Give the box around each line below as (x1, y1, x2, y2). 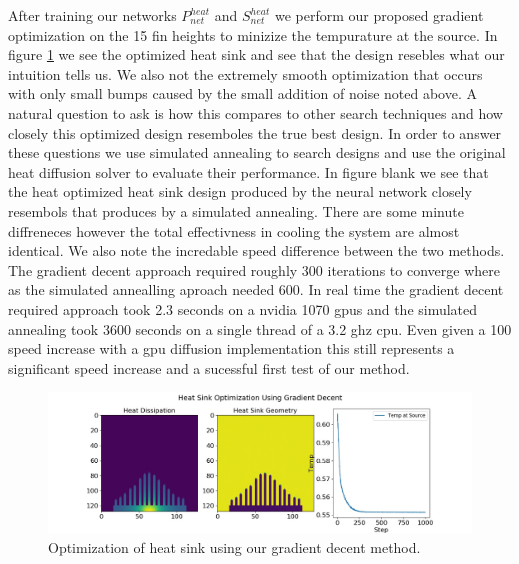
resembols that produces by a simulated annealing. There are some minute (8, 200, 464, 221)
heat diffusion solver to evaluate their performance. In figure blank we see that (8, 161, 489, 182)
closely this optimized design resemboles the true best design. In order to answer (8, 122, 502, 143)
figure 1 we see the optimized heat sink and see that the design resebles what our (8, 44, 505, 65)
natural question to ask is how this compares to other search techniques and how (8, 102, 503, 123)
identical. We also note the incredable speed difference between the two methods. (8, 240, 505, 261)
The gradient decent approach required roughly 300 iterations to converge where (8, 259, 500, 280)
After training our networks (8, 5, 177, 25)
